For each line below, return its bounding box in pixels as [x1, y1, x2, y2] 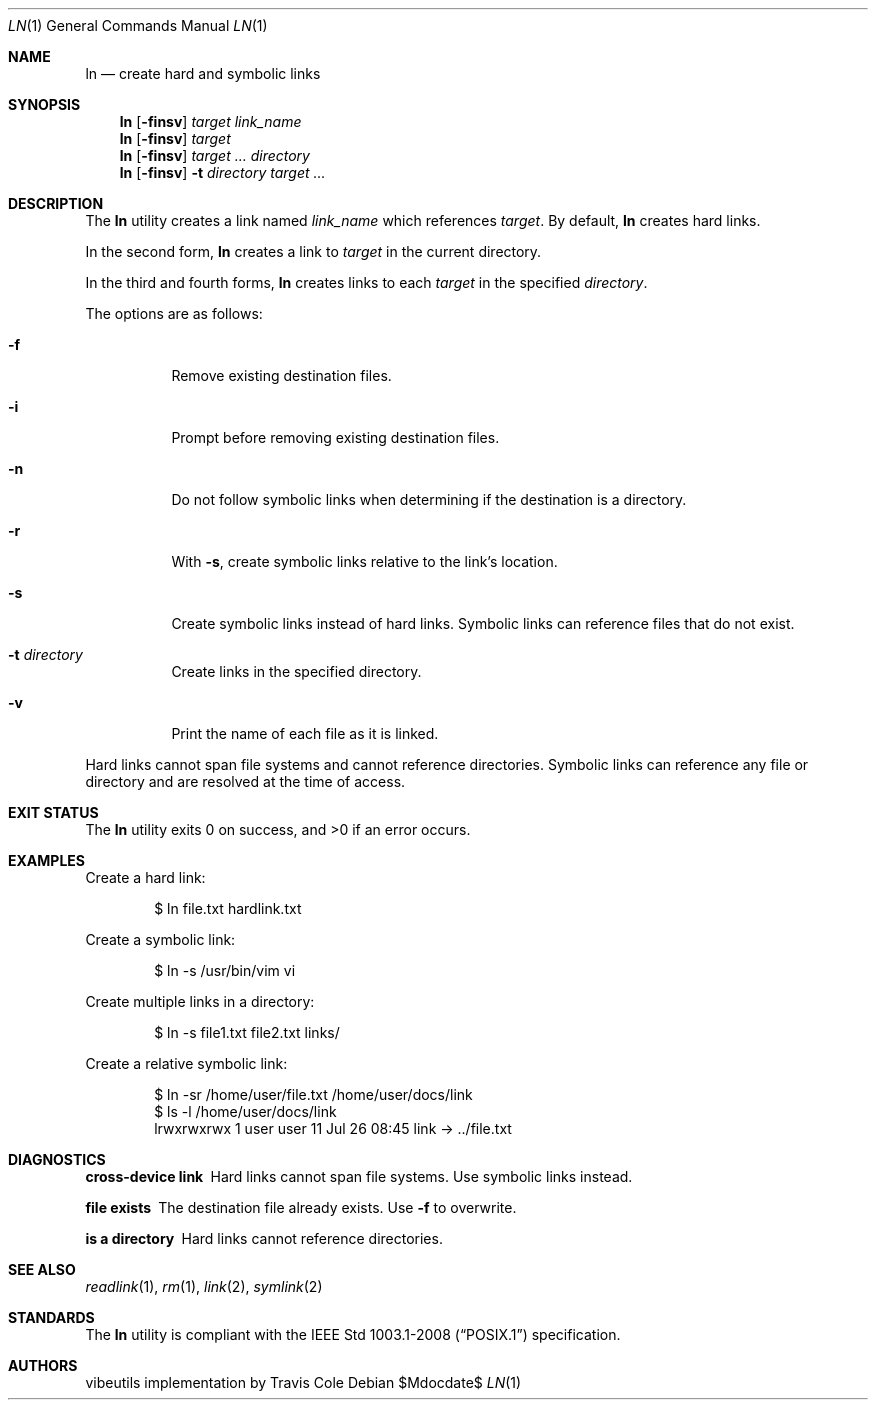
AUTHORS [8, 1357, 78, 1374]
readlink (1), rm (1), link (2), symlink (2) [85, 1278, 323, 1295]
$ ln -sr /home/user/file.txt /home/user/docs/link [154, 1086, 473, 1103]
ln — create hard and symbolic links [85, 65, 321, 82]
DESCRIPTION [8, 195, 104, 212]
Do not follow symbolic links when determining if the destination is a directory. [171, 491, 687, 508]
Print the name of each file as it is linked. [171, 725, 439, 742]
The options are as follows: [85, 305, 263, 322]
